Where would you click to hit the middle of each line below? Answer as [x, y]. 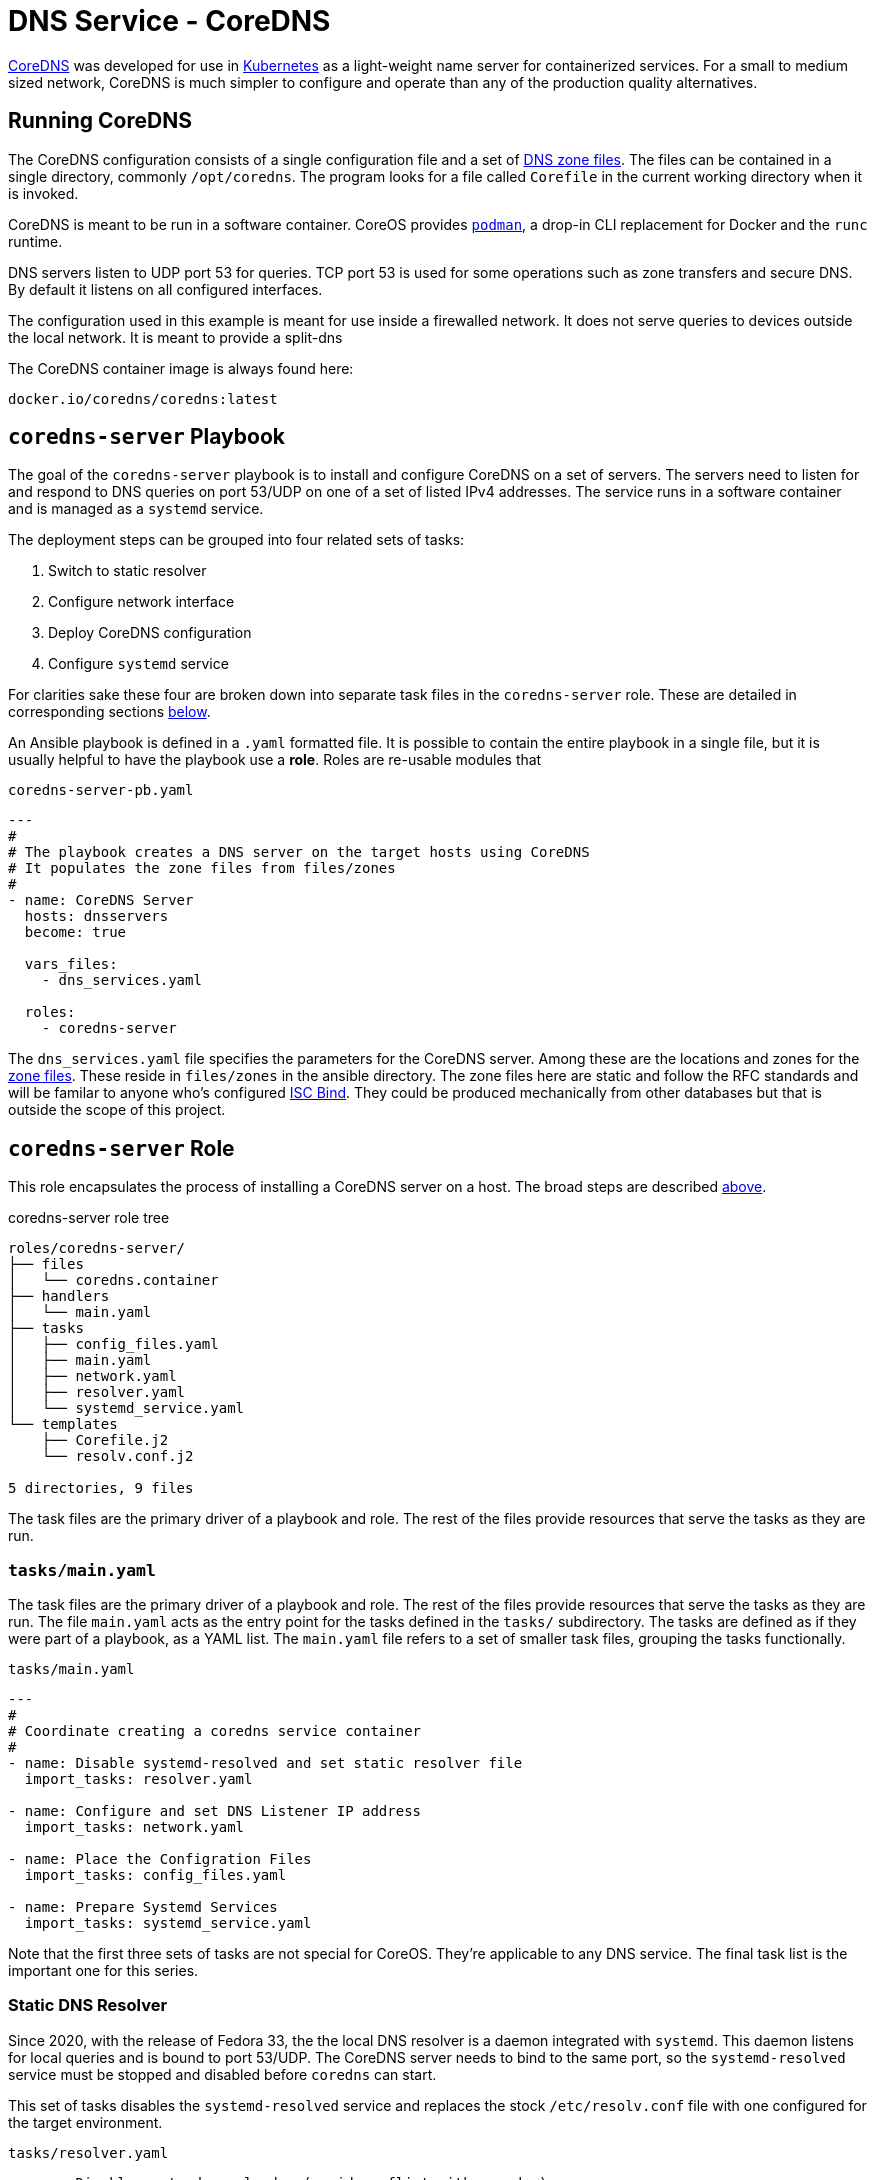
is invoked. [43, 193]
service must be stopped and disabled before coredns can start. [222, 2074]
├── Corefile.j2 [105, 1440]
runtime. [35, 241]
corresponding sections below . [109, 712]
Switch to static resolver [127, 571]
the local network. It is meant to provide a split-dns [175, 337]
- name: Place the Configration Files [160, 1859]
